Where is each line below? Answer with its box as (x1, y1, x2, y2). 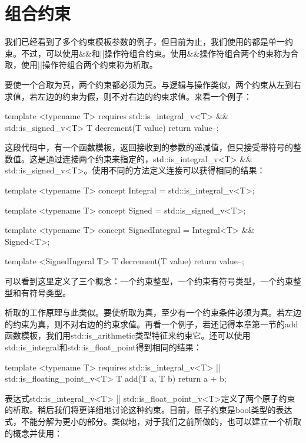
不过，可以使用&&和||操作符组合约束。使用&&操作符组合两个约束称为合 (21, 47, 299, 59)
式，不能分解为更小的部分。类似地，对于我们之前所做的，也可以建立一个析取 (5, 415, 301, 427)
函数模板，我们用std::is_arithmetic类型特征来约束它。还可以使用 (5, 329, 251, 342)
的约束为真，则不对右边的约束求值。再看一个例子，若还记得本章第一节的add (5, 317, 298, 330)
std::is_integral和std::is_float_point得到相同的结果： (5, 341, 202, 353)
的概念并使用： (5, 426, 62, 439)
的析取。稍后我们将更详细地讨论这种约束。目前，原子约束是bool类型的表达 (5, 403, 292, 416)
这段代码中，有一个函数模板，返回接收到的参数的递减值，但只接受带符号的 (5, 141, 293, 153)
